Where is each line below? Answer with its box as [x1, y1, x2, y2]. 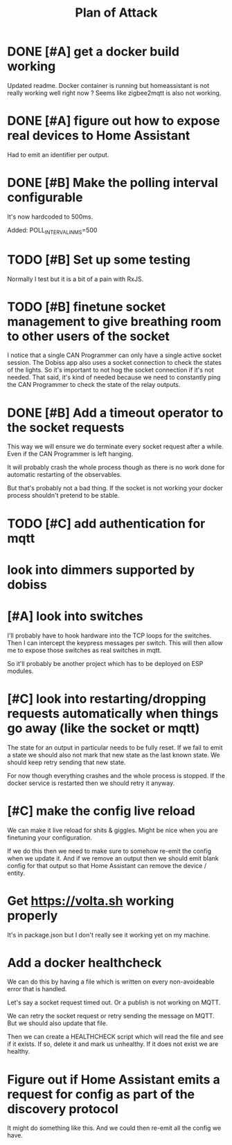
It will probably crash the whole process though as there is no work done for [7, 463, 225, 471]
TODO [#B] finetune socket [7, 299, 166, 314]
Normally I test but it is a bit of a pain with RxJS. [7, 275, 144, 283]
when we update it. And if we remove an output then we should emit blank [7, 854, 220, 863]
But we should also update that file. [7, 1019, 108, 1027]
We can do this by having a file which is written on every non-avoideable [7, 977, 215, 986]
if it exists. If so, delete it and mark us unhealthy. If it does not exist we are [7, 1040, 219, 1048]
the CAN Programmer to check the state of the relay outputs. [7, 381, 181, 389]
